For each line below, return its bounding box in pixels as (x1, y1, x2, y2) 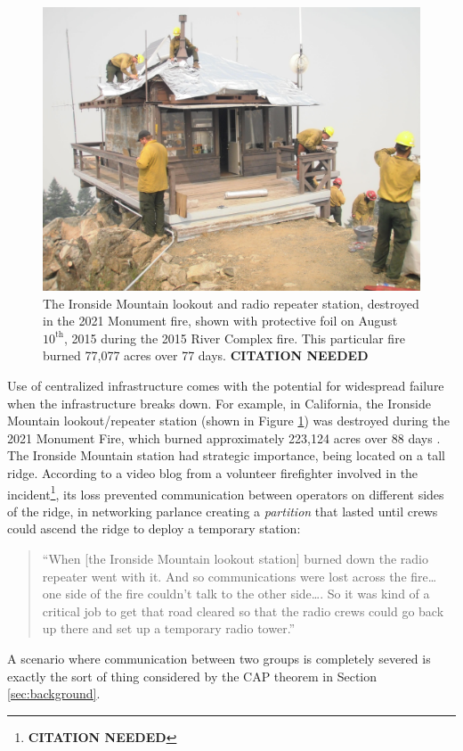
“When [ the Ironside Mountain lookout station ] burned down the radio (42, 549, 429, 567)
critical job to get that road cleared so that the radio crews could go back (42, 601, 444, 620)
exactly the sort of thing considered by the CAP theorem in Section (7, 666, 378, 685)
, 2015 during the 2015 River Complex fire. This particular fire (64, 328, 405, 347)
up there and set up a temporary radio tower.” (42, 619, 296, 638)
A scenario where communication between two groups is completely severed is (7, 648, 431, 667)
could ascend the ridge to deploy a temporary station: (7, 519, 301, 538)
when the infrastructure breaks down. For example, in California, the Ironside (7, 393, 431, 412)
